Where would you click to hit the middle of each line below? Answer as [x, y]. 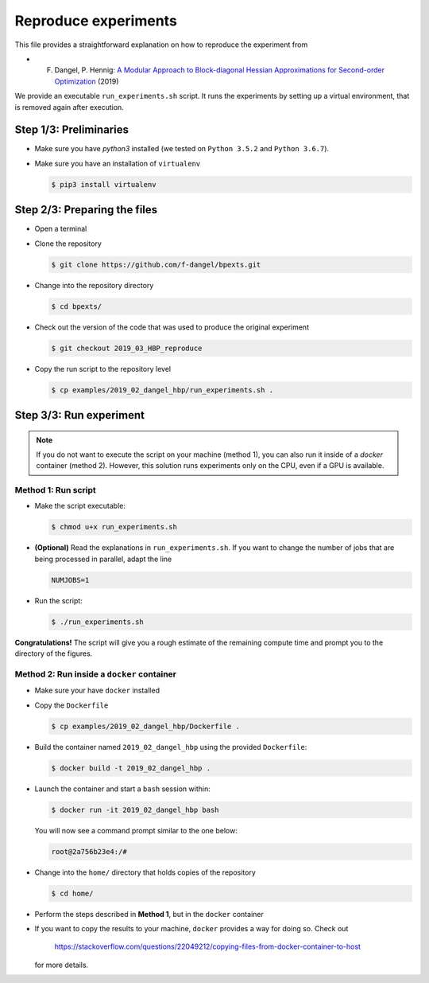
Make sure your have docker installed [97, 690]
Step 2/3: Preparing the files [86, 210]
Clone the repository [68, 244]
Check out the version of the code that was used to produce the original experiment [172, 327]
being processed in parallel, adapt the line [103, 559]
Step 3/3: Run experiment [79, 415]
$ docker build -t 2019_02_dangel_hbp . [131, 768]
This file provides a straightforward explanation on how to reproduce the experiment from [161, 45]
